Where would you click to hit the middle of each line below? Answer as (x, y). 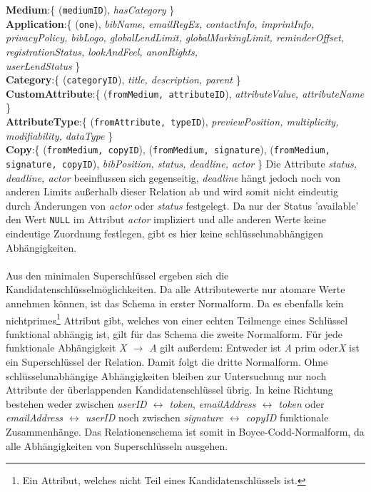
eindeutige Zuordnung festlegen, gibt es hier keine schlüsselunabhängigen (164, 233)
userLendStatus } (43, 65)
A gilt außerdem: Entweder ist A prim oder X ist (254, 348)
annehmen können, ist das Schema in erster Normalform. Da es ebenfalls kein (175, 303)
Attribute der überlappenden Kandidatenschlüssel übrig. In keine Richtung (169, 390)
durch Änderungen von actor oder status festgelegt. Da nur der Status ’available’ (182, 205)
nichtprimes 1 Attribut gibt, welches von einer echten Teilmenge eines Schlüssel (177, 319)
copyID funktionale (287, 417)
